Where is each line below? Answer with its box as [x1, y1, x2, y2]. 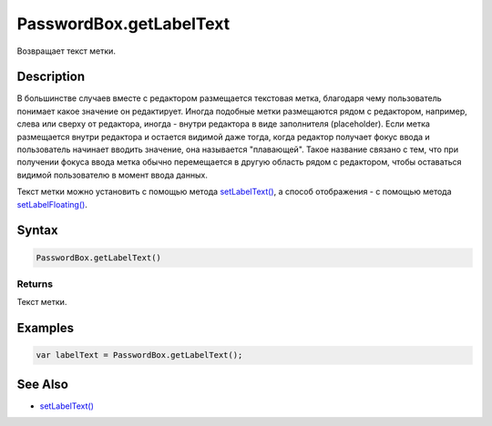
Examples [16, 320, 75, 336]
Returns [16, 278, 54, 290]
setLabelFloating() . [16, 198, 88, 209]
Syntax [16, 223, 58, 238]
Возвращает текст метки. [16, 46, 116, 56]
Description [16, 69, 86, 85]
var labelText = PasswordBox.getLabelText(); [36, 350, 243, 360]
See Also [16, 376, 68, 391]
